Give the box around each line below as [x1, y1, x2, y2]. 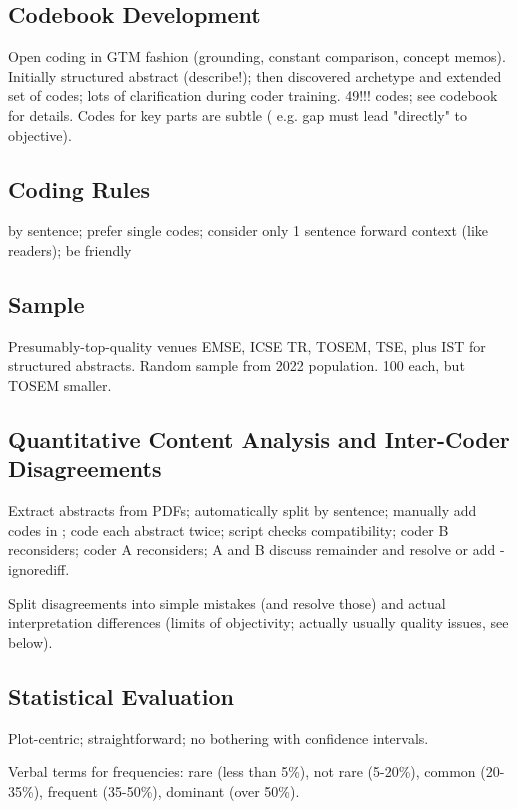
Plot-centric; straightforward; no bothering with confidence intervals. [8, 727, 429, 748]
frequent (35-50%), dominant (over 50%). [47, 780, 300, 801]
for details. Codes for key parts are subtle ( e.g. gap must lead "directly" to [8, 104, 468, 125]
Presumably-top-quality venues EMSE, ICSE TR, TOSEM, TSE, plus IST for [8, 335, 486, 356]
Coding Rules [8, 173, 151, 204]
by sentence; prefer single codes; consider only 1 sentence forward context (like [8, 220, 489, 241]
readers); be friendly [8, 239, 132, 260]
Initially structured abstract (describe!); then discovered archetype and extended [8, 65, 502, 86]
